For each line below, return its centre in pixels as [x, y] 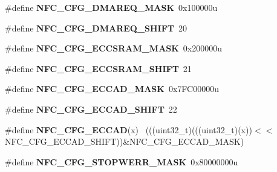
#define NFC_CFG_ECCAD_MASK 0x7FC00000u [112, 89]
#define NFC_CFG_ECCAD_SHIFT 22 [91, 109]
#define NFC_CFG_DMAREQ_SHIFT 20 [96, 28]
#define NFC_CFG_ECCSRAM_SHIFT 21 [98, 68]
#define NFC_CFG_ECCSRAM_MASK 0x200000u [114, 48]
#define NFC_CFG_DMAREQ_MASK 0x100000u [111, 7]
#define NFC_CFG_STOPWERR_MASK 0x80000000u [122, 161]
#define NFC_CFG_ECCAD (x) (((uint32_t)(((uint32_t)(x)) [129, 129]
